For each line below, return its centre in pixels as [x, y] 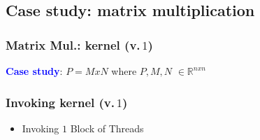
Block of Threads [107, 128]
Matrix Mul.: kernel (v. [73, 44]
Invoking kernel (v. [60, 102]
